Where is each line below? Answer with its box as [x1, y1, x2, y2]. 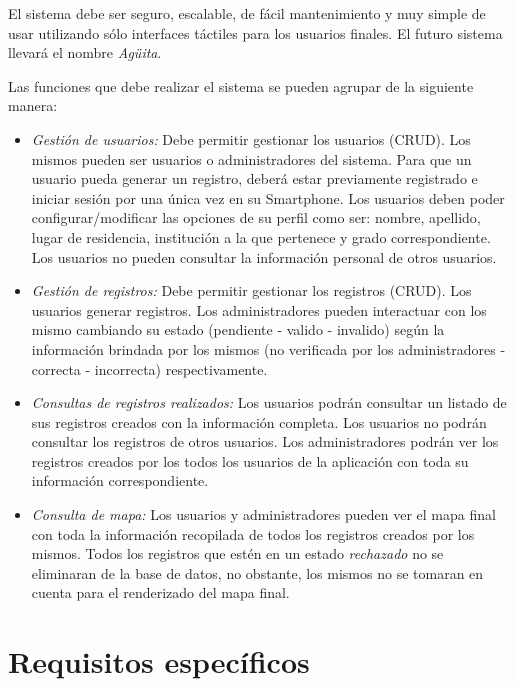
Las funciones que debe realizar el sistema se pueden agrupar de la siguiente [8, 75, 474, 96]
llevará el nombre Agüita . [8, 42, 162, 63]
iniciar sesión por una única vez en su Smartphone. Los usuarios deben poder [31, 187, 505, 208]
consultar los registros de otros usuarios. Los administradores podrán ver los [31, 431, 499, 452]
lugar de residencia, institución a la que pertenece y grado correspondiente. [31, 226, 491, 247]
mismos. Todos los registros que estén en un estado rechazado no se [31, 543, 444, 564]
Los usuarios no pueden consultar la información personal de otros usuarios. [31, 246, 497, 267]
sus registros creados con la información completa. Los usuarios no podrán [31, 411, 487, 432]
